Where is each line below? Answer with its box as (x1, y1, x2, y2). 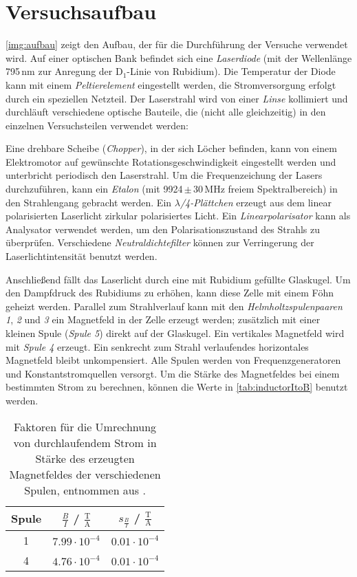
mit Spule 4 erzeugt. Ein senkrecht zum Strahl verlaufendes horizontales (6, 339, 309, 353)
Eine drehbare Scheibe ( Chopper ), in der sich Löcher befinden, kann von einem (6, 141, 337, 155)
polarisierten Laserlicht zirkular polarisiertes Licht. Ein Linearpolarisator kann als (6, 208, 351, 223)
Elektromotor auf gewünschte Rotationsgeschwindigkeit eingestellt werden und (6, 154, 336, 168)
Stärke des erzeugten (35, 450, 135, 466)
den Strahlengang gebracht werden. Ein (6, 195, 172, 209)
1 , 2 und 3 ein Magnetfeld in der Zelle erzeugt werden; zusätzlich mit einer (6, 312, 321, 327)
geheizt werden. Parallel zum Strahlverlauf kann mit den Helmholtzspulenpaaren (6, 298, 343, 313)
